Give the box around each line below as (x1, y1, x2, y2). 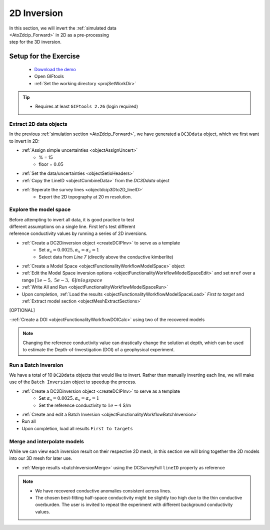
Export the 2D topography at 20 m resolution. (38, 193, 132, 200)
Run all (21, 418, 36, 424)
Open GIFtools (34, 73, 64, 80)
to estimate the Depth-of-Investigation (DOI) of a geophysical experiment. (22, 346, 175, 353)
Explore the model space (9, 206, 71, 213)
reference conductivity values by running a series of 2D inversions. (9, 230, 147, 236)
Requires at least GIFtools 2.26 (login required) (35, 103, 138, 110)
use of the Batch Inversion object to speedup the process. (9, 379, 137, 385)
